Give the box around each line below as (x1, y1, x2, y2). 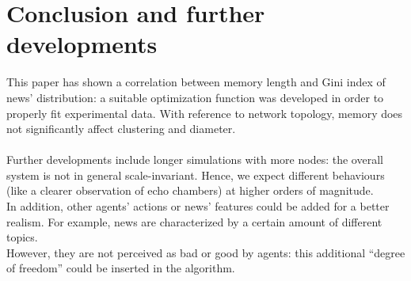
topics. (6, 229, 38, 245)
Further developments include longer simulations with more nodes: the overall (6, 151, 383, 168)
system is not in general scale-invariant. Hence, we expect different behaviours (6, 166, 385, 183)
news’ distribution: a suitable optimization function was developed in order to (6, 89, 384, 105)
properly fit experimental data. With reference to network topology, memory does (6, 104, 403, 121)
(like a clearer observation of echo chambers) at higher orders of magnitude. (6, 182, 374, 199)
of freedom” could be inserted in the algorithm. (6, 260, 235, 276)
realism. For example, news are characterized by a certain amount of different (6, 213, 382, 230)
